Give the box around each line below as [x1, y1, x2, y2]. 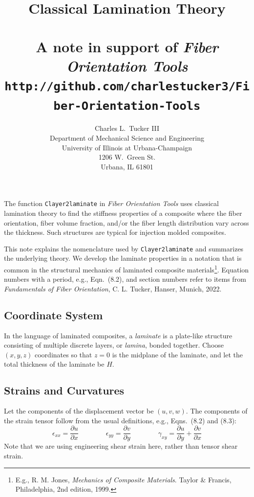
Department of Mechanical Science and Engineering [50, 132, 204, 143]
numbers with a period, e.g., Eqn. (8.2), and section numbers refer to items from [4, 274, 246, 284]
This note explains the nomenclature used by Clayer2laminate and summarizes [4, 243, 244, 253]
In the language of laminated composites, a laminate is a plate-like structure [4, 330, 233, 340]
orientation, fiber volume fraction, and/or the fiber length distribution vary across [4, 217, 249, 228]
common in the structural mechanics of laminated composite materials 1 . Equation [4, 263, 249, 274]
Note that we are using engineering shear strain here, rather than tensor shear [4, 441, 238, 451]
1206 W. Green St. [98, 152, 156, 162]
